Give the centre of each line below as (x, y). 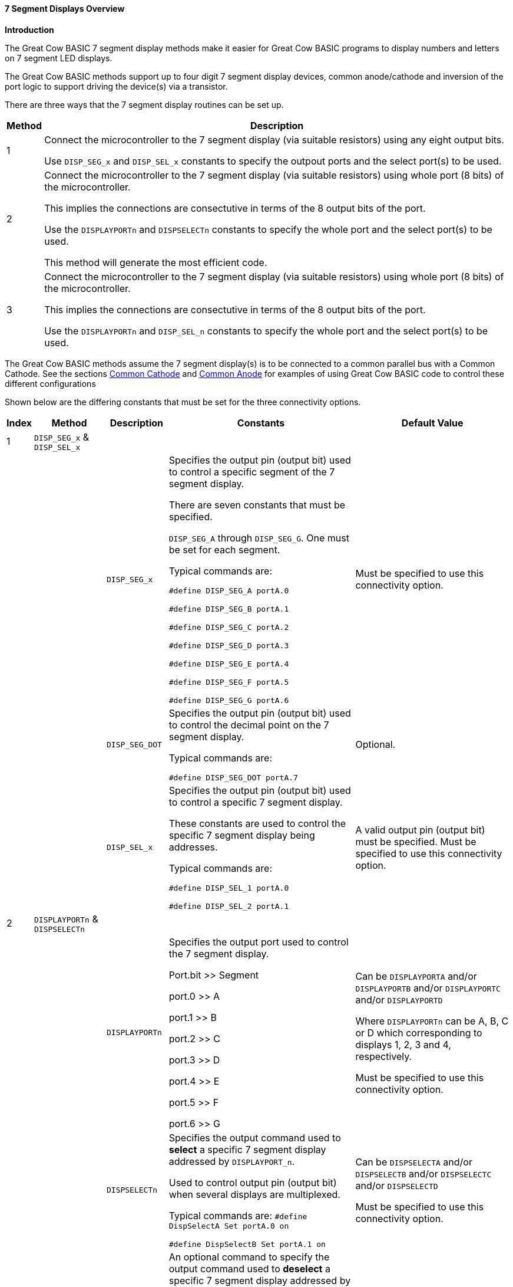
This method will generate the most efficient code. (156, 262)
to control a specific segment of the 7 (252, 472)
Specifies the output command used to (255, 1137)
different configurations (50, 383)
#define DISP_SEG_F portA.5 (229, 682)
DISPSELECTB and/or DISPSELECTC (423, 1173)
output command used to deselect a (249, 1268)
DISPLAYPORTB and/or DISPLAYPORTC (428, 988)
